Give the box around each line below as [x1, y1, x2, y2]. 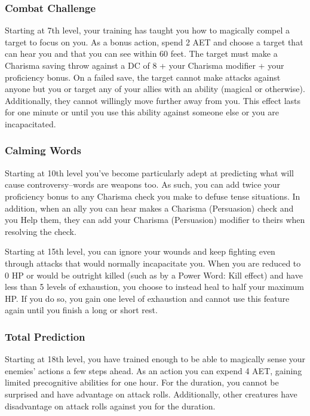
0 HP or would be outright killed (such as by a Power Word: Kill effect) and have [5, 268, 303, 281]
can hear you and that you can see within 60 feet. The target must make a [5, 47, 278, 60]
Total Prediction [5, 329, 85, 344]
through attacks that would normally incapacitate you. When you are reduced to [5, 256, 301, 269]
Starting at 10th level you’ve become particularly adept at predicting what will [5, 166, 294, 179]
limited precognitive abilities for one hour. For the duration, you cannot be [5, 376, 279, 389]
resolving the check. [5, 225, 76, 237]
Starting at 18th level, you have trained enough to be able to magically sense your [5, 353, 306, 365]
